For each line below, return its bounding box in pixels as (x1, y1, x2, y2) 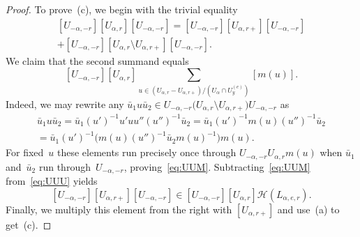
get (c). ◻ (6, 217, 52, 231)
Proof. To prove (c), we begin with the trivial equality (6, 2, 238, 16)
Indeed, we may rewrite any (6, 96, 124, 111)
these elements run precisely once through (57, 145, 237, 160)
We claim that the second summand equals (6, 53, 189, 68)
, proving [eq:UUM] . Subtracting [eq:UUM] (123, 159, 310, 174)
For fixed (6, 145, 44, 160)
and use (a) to (277, 201, 340, 216)
